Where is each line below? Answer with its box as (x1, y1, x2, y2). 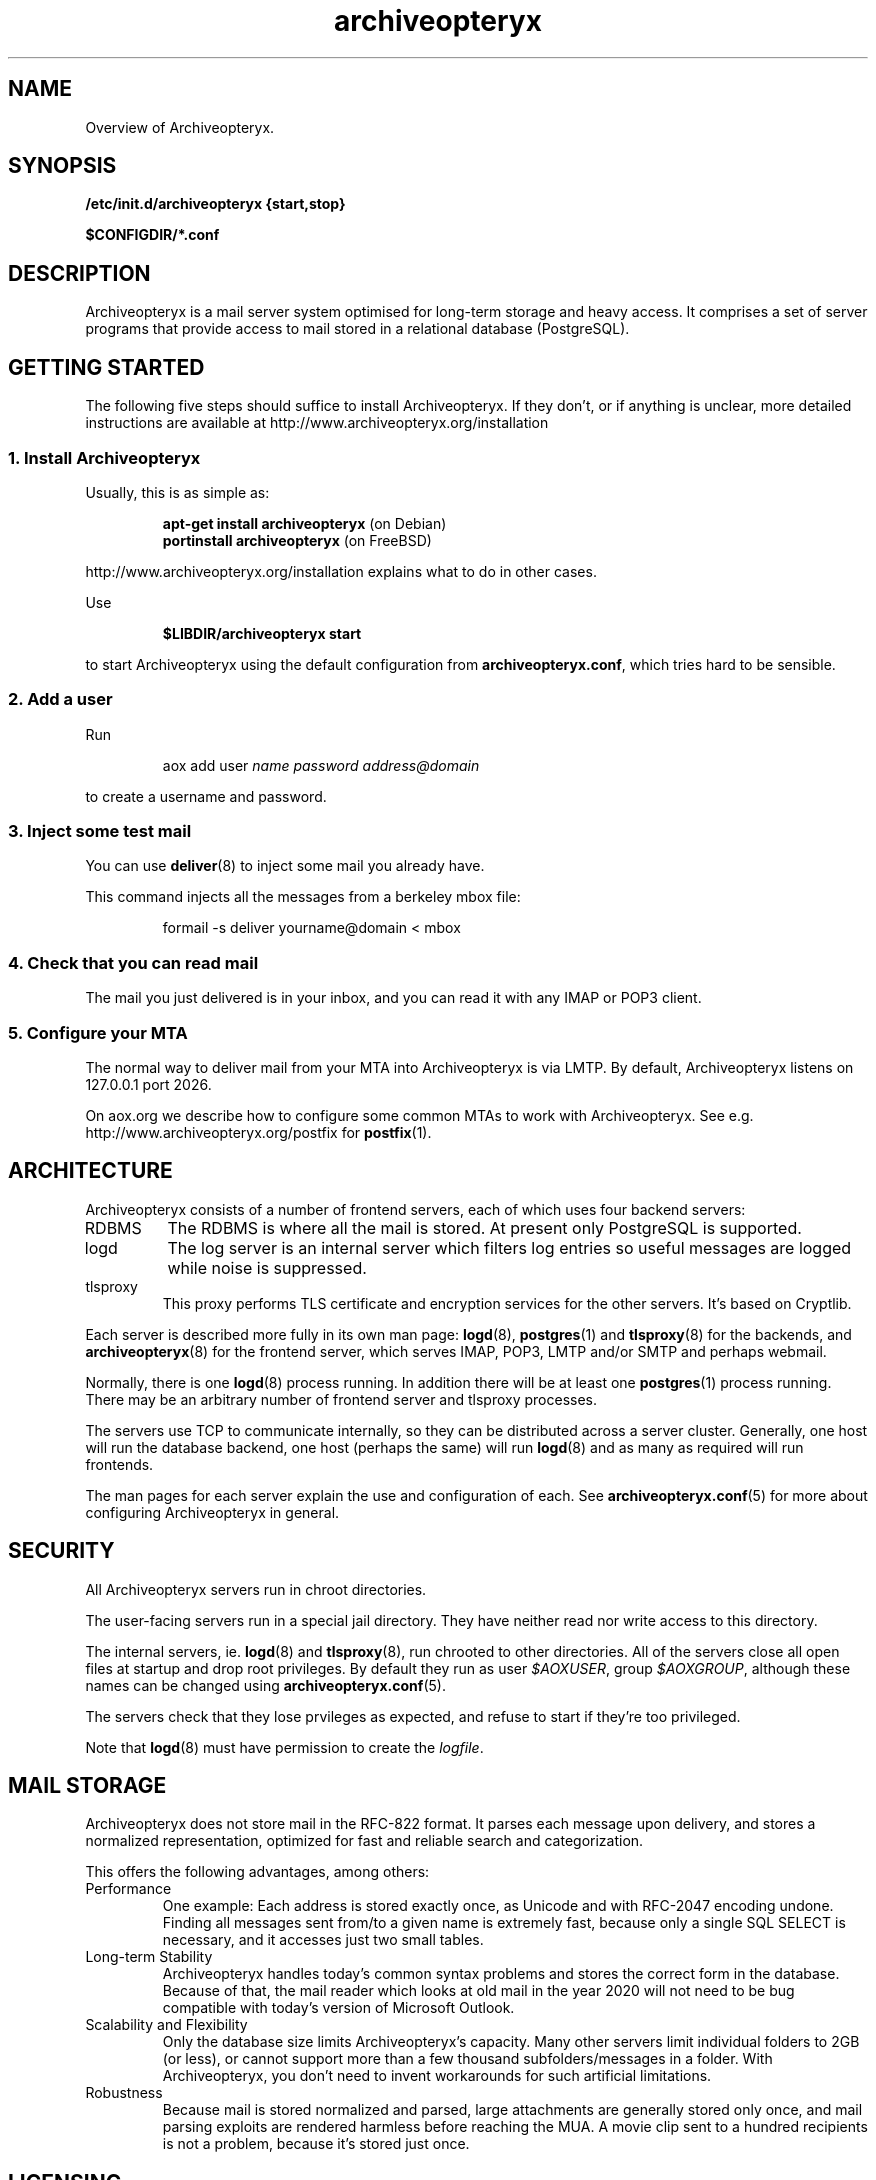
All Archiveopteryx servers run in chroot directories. (85, 1580, 427, 1598)
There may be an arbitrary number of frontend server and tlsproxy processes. (85, 1390, 598, 1408)
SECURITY (8, 1538, 115, 1564)
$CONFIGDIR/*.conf (85, 226, 220, 244)
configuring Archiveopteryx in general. (85, 1503, 340, 1521)
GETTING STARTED (8, 354, 205, 380)
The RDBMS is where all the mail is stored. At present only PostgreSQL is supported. (167, 1217, 802, 1238)
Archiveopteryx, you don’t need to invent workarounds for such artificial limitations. (162, 2067, 712, 2085)
